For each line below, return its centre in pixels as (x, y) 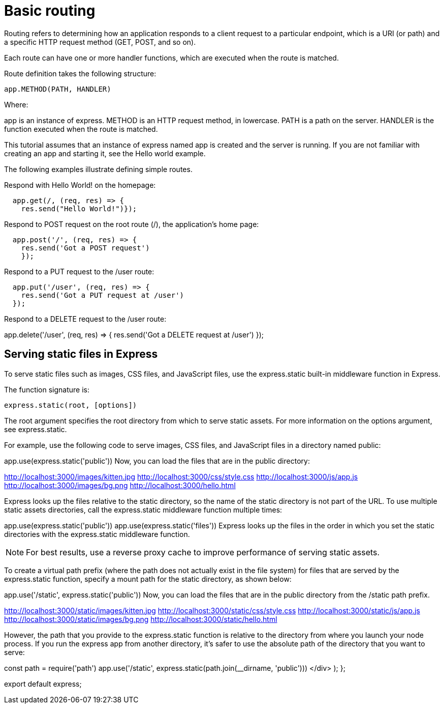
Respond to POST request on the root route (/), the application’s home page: (132, 224)
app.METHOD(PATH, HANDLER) (58, 89)
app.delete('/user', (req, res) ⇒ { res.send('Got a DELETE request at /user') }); (134, 334)
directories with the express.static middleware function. (97, 534)
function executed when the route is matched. (81, 129)
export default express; (43, 684)
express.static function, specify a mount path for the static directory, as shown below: (148, 579)
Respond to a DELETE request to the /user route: (85, 319)
